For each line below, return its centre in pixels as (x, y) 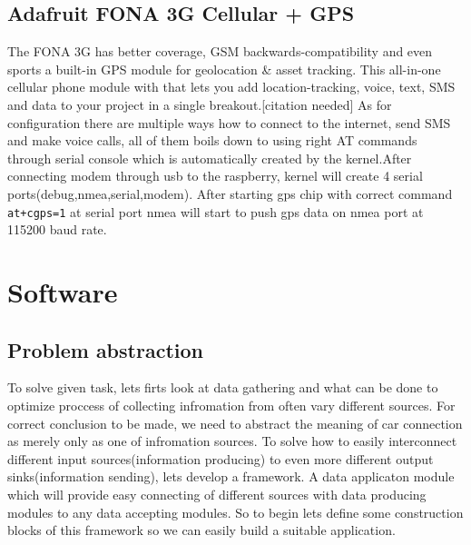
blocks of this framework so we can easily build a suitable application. (201, 530)
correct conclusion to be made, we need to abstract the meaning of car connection (235, 423)
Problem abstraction (105, 349)
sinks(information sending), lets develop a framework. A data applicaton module (231, 476)
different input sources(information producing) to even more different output (221, 458)
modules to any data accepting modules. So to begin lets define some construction (235, 512)
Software (63, 291)
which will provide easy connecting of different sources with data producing (217, 494)
